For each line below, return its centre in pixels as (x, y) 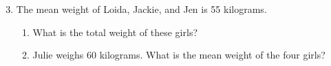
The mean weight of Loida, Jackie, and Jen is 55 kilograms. (141, 9)
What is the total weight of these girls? (115, 32)
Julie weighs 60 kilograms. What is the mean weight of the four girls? (179, 55)
